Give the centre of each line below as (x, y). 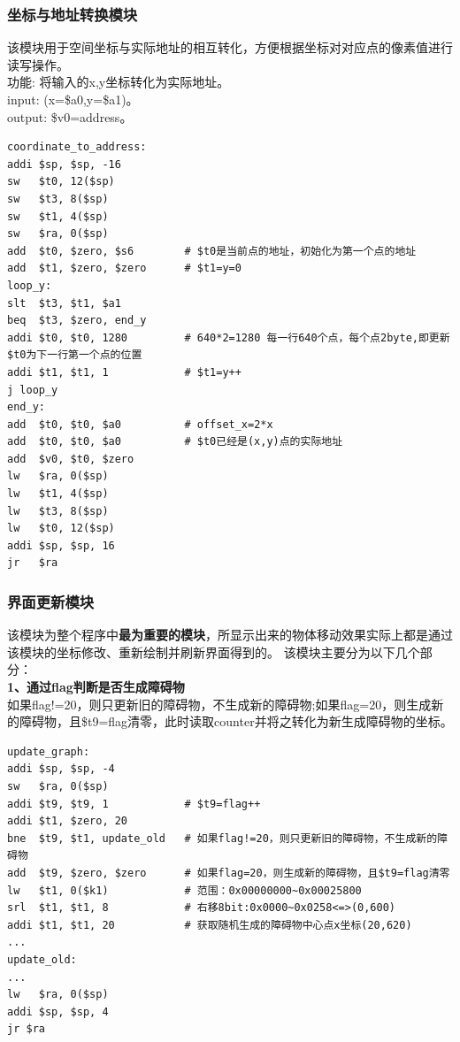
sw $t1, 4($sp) (58, 216)
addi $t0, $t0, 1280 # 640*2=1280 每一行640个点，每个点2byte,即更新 (229, 337)
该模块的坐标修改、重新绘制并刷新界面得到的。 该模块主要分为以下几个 (214, 651)
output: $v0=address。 (70, 116)
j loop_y (33, 390)
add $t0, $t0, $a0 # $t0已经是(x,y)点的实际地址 (175, 442)
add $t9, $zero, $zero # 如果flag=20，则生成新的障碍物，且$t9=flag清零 (229, 873)
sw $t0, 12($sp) (61, 182)
